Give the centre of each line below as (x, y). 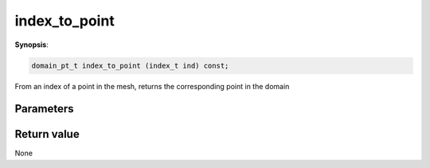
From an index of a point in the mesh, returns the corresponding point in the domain (152, 86)
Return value (47, 134)
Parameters (44, 109)
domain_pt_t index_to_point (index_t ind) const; (130, 65)
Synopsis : (32, 45)
